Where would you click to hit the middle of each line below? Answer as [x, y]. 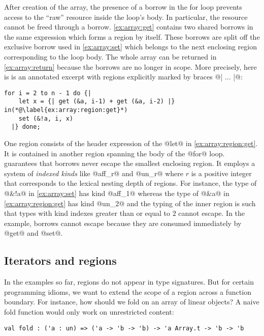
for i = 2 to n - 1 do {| [48, 93]
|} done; [26, 127]
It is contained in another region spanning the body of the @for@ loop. [114, 153]
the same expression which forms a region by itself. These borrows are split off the [132, 36]
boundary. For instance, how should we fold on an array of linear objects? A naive [132, 302]
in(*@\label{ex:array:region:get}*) [66, 110]
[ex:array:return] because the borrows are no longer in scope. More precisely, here [130, 66]
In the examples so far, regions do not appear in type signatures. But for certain [129, 282]
